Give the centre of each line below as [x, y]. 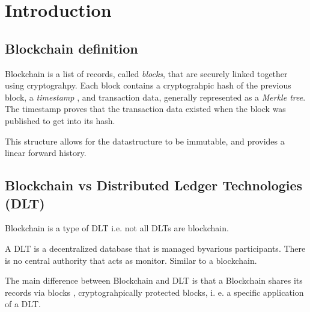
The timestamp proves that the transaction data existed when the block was [145, 109]
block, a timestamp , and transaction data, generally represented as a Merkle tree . [155, 97]
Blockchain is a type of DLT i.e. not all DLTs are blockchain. [117, 228]
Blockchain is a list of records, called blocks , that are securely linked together [146, 73]
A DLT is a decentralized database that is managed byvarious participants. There [155, 248]
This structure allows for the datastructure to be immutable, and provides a [145, 141]
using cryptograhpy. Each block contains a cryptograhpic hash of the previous [148, 85]
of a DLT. [23, 304]
